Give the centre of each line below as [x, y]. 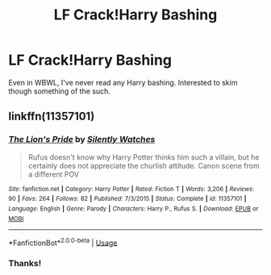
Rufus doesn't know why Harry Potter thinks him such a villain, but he [144, 157]
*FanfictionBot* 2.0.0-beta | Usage [63, 242]
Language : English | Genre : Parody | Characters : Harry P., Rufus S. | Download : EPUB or [133, 208]
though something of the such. [60, 91]
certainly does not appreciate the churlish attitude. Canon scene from [144, 165]
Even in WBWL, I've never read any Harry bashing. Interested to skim [123, 82]
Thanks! [25, 264]
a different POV [53, 174]
